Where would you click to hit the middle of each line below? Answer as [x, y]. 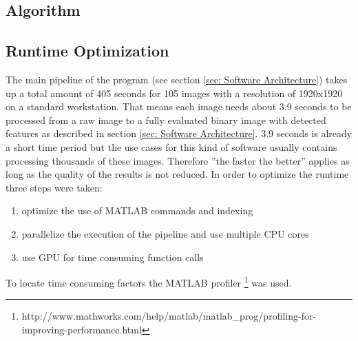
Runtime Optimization [87, 51]
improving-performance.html [82, 329]
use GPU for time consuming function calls [113, 257]
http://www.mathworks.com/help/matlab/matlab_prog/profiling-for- [169, 316]
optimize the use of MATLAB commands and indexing [137, 210]
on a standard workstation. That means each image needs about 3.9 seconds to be [179, 106]
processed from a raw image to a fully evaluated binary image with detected [166, 120]
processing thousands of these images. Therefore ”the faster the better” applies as [178, 160]
